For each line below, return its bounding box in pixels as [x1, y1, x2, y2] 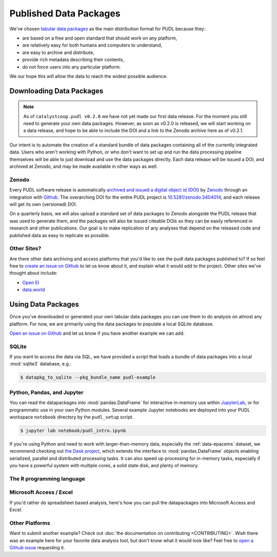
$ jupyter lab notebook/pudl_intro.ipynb [20, 428, 126, 433]
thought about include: [9, 270, 57, 276]
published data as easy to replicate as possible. [9, 232, 110, 238]
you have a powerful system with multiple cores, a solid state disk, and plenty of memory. [9, 463, 199, 469]
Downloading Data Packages [9, 86, 104, 95]
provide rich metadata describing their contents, [22, 56, 125, 63]
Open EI [22, 279, 39, 285]
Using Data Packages [9, 300, 80, 309]
